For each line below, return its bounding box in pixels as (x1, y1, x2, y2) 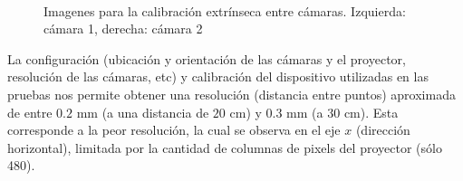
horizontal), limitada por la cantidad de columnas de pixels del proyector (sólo (7, 138, 442, 157)
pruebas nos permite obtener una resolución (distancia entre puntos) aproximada (7, 84, 456, 103)
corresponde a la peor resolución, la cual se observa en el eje (7, 120, 341, 139)
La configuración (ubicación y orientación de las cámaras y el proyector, (7, 49, 406, 68)
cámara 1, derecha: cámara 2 (43, 19, 203, 38)
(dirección (355, 120, 410, 139)
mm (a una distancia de (76, 102, 209, 121)
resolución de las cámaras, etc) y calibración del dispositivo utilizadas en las (7, 67, 429, 86)
